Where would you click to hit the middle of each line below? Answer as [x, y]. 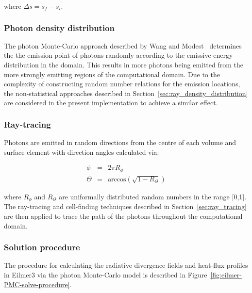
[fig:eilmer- [226, 274]
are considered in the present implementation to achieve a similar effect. [111, 103]
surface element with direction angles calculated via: [82, 152]
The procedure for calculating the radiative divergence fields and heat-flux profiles [126, 265]
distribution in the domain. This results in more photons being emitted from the [124, 65]
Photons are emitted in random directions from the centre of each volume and [120, 142]
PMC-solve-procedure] [37, 284]
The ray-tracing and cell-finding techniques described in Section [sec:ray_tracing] [125, 206]
